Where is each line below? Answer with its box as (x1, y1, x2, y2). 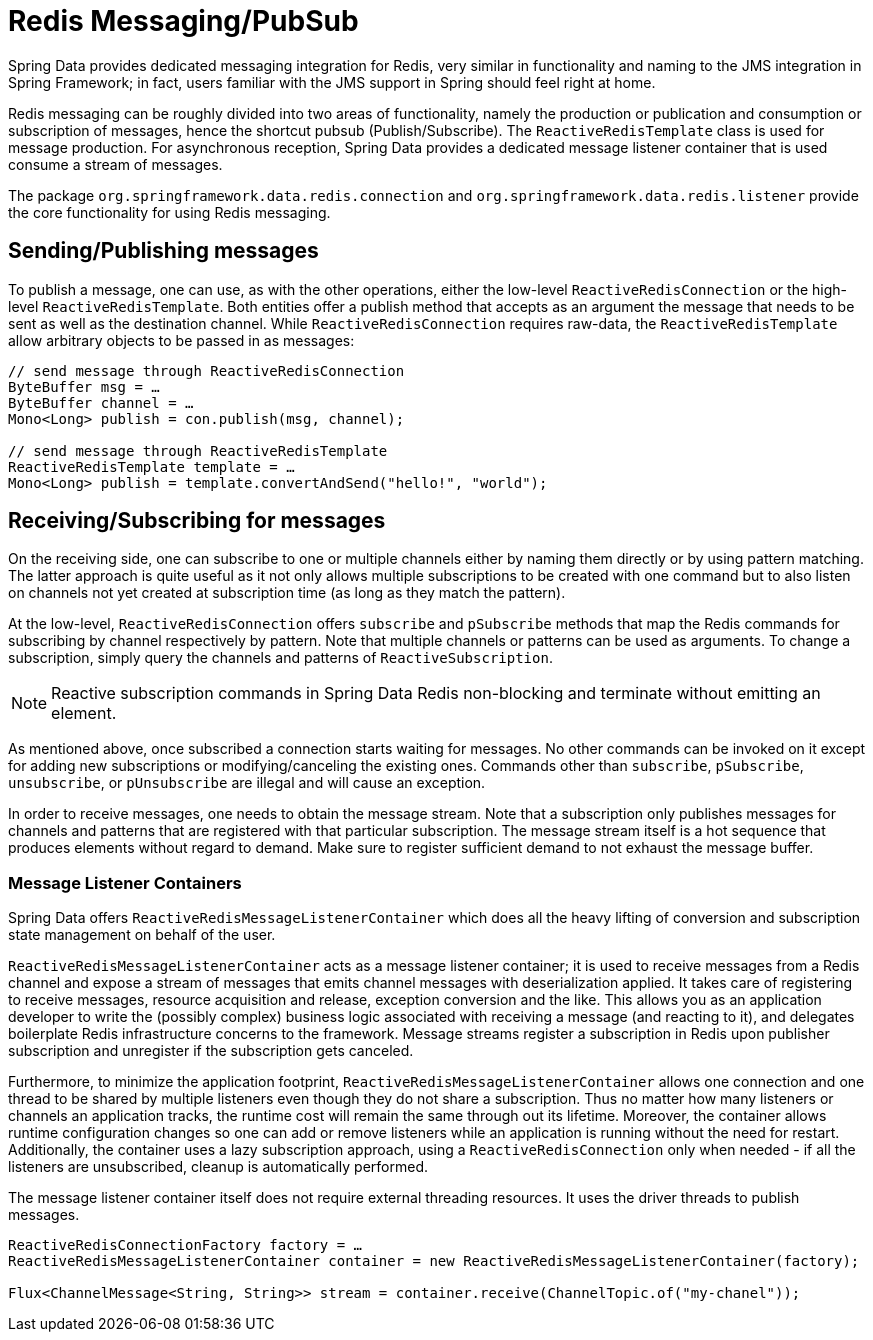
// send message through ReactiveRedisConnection (8, 362, 405, 379)
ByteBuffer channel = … (8, 394, 194, 411)
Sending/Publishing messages (8, 238, 319, 264)
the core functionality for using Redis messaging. (8, 203, 331, 221)
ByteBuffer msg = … (8, 378, 160, 395)
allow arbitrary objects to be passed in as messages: (8, 331, 355, 349)
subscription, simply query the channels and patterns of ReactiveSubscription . (8, 649, 553, 667)
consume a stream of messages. (8, 155, 223, 173)
